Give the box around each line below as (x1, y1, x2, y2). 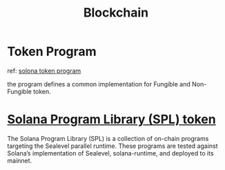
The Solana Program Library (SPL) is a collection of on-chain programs (7, 134, 209, 142)
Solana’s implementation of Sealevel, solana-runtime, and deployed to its (7, 149, 214, 157)
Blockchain (83, 5, 149, 21)
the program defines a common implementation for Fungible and (7, 79, 191, 88)
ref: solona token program (7, 66, 81, 75)
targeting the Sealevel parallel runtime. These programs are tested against (7, 142, 219, 150)
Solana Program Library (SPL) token (7, 112, 216, 127)
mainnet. (7, 156, 32, 164)
